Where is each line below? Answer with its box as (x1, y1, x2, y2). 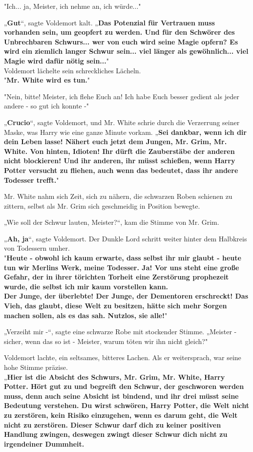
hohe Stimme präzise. (4, 362, 68, 372)
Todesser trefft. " (4, 174, 59, 185)
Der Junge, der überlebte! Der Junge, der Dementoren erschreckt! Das (4, 291, 248, 301)
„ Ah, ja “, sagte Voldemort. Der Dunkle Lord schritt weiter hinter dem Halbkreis (4, 233, 247, 243)
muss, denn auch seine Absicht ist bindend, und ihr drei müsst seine (4, 390, 239, 401)
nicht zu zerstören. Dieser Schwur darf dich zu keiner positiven (4, 419, 221, 430)
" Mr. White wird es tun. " (4, 75, 90, 85)
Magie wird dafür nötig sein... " (4, 55, 109, 65)
